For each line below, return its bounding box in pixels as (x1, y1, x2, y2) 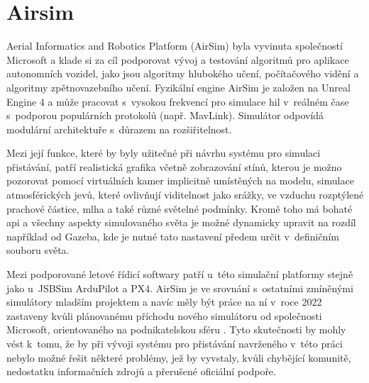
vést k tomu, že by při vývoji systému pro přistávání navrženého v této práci (6, 336, 343, 350)
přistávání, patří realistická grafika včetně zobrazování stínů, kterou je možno (6, 159, 342, 174)
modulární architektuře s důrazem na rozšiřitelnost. (6, 121, 232, 136)
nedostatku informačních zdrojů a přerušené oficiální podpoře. (6, 364, 276, 379)
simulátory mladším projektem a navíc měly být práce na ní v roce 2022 (6, 294, 322, 309)
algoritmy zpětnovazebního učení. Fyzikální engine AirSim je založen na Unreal (6, 79, 351, 94)
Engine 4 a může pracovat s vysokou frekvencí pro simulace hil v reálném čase (6, 94, 349, 109)
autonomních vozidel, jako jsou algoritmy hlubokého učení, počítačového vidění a (6, 66, 359, 81)
